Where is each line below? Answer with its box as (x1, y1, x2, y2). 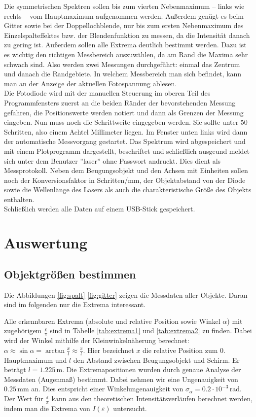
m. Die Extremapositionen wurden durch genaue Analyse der (56, 364, 241, 375)
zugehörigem (4, 325, 42, 336)
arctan (45, 347, 65, 354)
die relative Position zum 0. (143, 345, 225, 355)
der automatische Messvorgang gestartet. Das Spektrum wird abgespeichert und (4, 136, 246, 146)
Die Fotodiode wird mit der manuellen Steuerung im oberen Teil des (4, 88, 211, 98)
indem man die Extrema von (4, 403, 90, 413)
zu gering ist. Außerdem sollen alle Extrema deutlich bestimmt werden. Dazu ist (4, 39, 247, 50)
